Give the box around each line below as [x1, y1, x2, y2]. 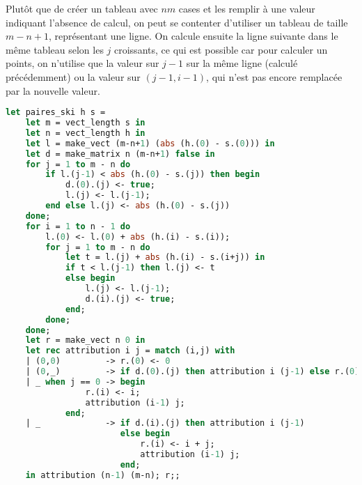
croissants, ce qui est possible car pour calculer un [114, 42, 328, 56]
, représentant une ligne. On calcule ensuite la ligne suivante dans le [48, 29, 338, 43]
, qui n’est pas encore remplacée [206, 69, 343, 84]
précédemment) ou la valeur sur [6, 69, 141, 84]
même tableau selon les [6, 42, 104, 56]
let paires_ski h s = [6, 107, 106, 118]
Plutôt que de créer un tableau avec [6, 1, 158, 15]
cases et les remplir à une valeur [178, 1, 315, 15]
